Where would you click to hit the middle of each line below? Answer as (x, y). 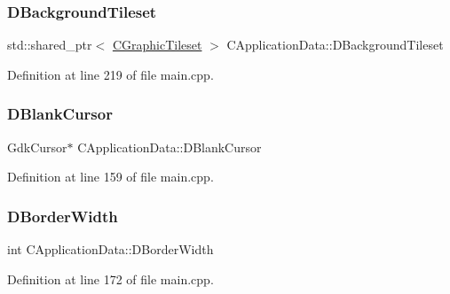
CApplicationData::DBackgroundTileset (335, 45)
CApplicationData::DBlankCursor (170, 147)
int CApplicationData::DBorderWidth (111, 249)
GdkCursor (37, 147)
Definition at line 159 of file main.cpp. (111, 177)
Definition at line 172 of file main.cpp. (111, 279)
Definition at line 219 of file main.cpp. (111, 74)
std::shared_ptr (50, 45)
